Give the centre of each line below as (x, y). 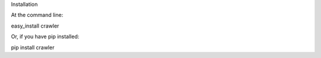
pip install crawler (33, 47)
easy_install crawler (35, 26)
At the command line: (37, 15)
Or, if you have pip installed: (45, 37)
